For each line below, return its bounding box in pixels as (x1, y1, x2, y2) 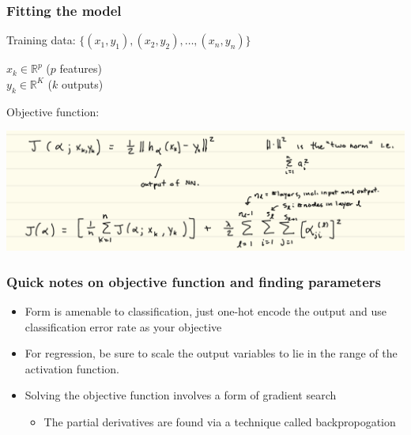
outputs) (61, 75, 104, 92)
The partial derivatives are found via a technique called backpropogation (43, 414, 396, 430)
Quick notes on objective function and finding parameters (6, 271, 381, 291)
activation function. (25, 360, 119, 376)
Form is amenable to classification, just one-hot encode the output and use (25, 303, 386, 320)
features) (59, 60, 102, 77)
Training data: (6, 32, 76, 48)
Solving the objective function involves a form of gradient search (25, 387, 337, 403)
